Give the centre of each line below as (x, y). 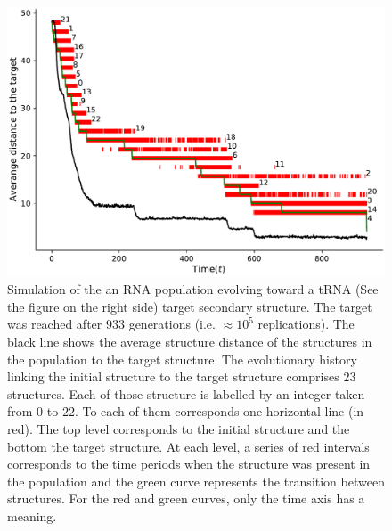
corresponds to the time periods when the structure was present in (189, 464)
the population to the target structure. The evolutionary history (182, 359)
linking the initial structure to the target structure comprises (173, 376)
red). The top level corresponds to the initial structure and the (179, 429)
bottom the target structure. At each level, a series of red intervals (188, 446)
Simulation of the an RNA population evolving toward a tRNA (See (193, 289)
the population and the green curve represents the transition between (196, 481)
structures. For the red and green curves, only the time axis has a (186, 498)
